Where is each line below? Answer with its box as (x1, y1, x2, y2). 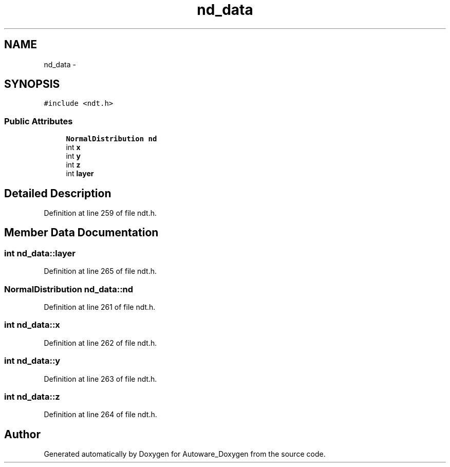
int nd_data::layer (4, 248, 76, 258)
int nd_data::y (4, 356, 61, 366)
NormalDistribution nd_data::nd (4, 284, 134, 294)
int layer (66, 169, 94, 178)
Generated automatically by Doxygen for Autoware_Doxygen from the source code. (44, 450, 326, 459)
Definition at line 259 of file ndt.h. (44, 209, 157, 218)
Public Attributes (4, 116, 73, 126)
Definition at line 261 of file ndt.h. (44, 303, 156, 311)
